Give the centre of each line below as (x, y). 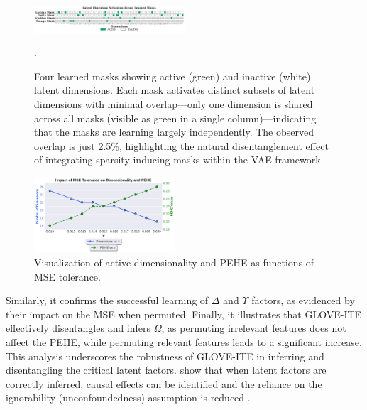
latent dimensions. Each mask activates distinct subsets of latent (175, 90)
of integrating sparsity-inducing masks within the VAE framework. (179, 160)
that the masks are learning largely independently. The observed (174, 132)
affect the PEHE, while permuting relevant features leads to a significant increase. (184, 342)
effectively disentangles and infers (78, 328)
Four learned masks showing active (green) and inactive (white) (172, 76)
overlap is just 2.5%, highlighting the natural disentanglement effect (181, 145)
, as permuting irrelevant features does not (254, 328)
